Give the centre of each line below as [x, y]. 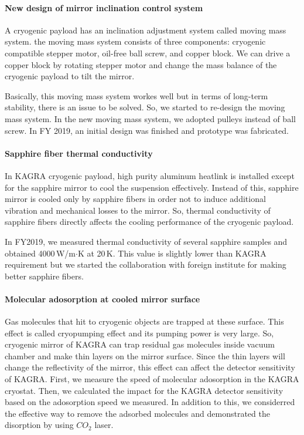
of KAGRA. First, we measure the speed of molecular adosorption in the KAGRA [152, 379]
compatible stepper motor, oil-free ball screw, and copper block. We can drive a [148, 53]
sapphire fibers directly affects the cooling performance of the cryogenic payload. [149, 222]
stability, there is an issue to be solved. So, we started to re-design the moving [145, 107]
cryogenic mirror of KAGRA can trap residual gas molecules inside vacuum [140, 344]
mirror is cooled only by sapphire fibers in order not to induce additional [135, 199]
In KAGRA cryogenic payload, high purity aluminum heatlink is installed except [150, 175]
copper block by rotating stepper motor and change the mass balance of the [141, 64]
